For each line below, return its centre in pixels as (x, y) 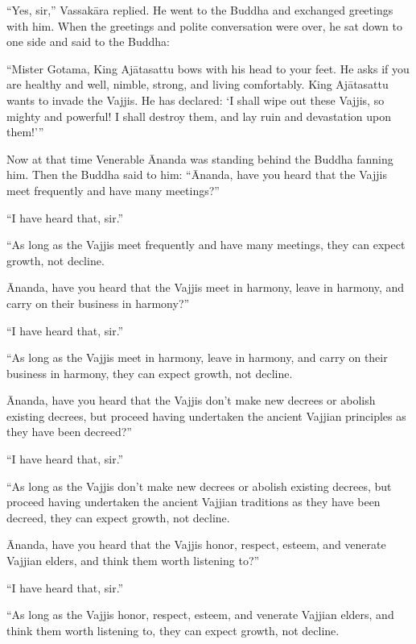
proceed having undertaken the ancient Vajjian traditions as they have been (194, 502)
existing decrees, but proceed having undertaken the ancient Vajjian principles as (206, 415)
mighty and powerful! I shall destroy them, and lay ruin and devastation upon (199, 116)
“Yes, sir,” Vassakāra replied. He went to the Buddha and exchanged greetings (200, 10)
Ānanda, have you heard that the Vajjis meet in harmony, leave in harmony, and (206, 287)
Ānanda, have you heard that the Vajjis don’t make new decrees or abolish (191, 400)
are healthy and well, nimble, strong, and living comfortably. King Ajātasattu (198, 84)
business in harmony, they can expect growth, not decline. (150, 373)
